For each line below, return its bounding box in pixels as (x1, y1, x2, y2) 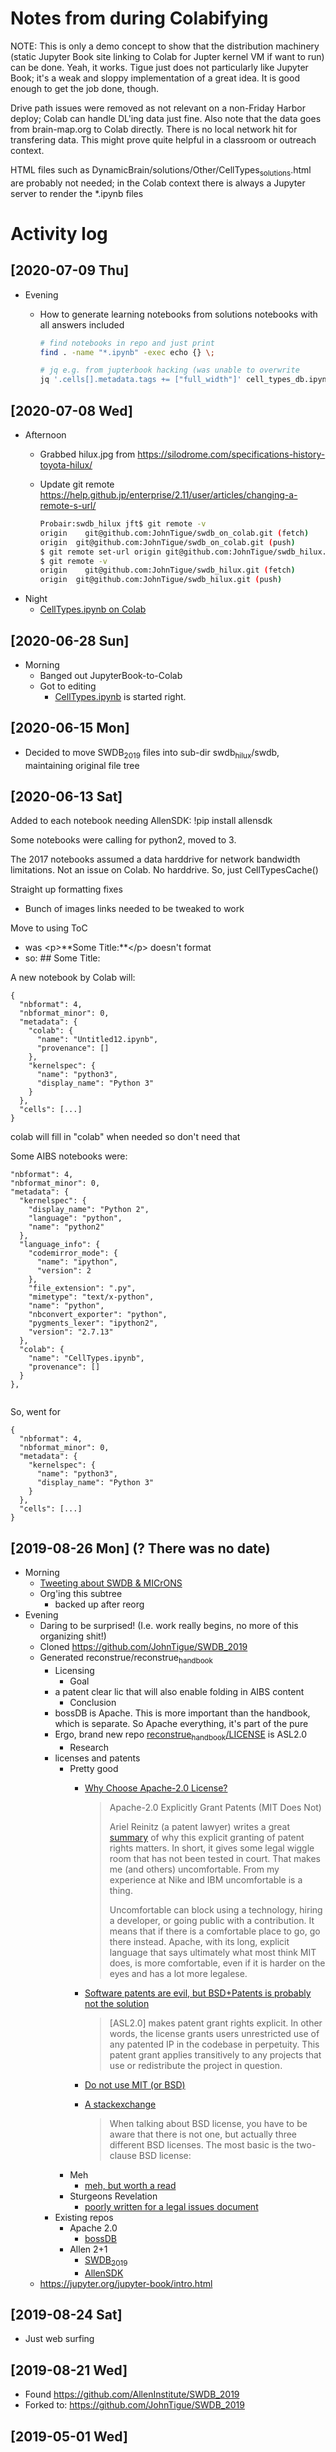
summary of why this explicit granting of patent (109, 1831, 305, 1843)
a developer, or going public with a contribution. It (109, 1914, 315, 1926)
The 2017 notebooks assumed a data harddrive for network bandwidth (10, 853, 301, 866)
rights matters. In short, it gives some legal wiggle (109, 1842, 315, 1854)
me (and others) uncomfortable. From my (109, 1863, 280, 1875)
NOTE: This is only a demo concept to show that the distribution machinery (10, 40, 320, 52)
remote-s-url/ (39, 500, 97, 512)
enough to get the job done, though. (10, 82, 160, 94)
